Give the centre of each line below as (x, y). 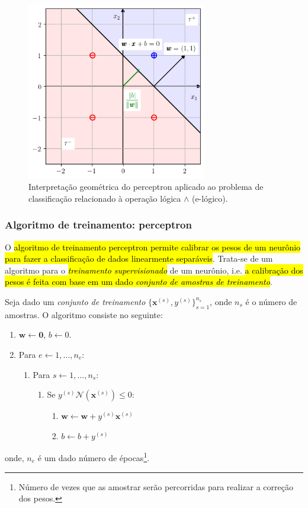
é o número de (271, 301)
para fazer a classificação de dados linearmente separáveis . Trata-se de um (139, 258)
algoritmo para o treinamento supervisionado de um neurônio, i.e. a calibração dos (154, 270)
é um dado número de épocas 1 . (94, 457)
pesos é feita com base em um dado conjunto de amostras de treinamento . (139, 282)
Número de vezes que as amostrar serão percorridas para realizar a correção (156, 486)
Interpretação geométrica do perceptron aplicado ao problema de (146, 187)
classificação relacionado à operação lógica (105, 198)
